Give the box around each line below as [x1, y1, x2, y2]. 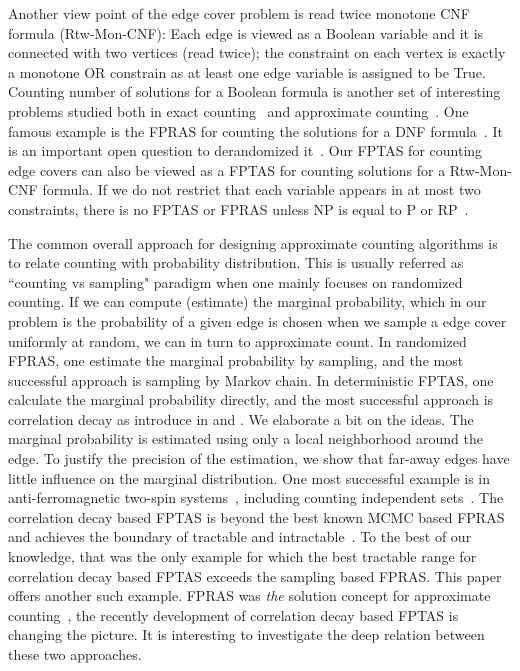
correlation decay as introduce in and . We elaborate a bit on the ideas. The [8, 408, 474, 429]
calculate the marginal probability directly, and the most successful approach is [8, 389, 494, 410]
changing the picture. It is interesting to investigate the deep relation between [8, 624, 485, 645]
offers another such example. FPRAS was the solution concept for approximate [8, 585, 491, 606]
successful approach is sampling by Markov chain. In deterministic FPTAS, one [8, 369, 494, 390]
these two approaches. [8, 644, 142, 664]
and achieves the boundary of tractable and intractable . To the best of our [8, 526, 472, 547]
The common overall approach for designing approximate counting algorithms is [8, 232, 498, 253]
